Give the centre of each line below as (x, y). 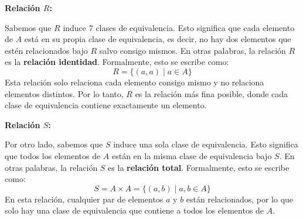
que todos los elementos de (53, 155)
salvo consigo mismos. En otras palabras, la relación (193, 50)
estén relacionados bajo (46, 50)
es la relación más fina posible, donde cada (212, 93)
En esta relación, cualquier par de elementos (84, 199)
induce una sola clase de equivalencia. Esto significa (206, 144)
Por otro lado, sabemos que (54, 144)
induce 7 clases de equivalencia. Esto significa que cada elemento (179, 27)
